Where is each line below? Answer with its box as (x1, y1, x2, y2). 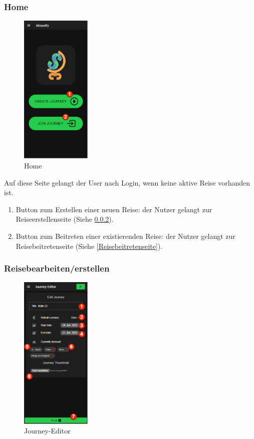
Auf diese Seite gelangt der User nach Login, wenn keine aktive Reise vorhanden (4, 177, 250, 188)
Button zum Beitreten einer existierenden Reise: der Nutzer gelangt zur (16, 230, 235, 241)
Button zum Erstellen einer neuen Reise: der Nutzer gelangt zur (16, 204, 212, 214)
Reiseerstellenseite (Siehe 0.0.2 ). (16, 214, 114, 224)
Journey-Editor (24, 425, 71, 436)
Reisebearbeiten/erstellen (4, 262, 110, 275)
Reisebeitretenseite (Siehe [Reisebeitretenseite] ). (16, 240, 163, 251)
